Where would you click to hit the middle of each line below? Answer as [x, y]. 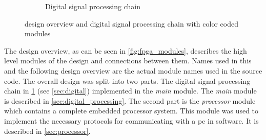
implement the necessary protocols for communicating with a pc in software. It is [131, 120]
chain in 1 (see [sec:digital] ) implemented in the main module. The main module [130, 91]
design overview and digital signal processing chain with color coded [131, 23]
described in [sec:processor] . [47, 131]
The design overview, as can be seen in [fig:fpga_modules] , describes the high [126, 50]
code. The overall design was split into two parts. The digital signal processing [127, 80]
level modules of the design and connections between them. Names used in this [128, 61]
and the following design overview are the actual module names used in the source [133, 70]
